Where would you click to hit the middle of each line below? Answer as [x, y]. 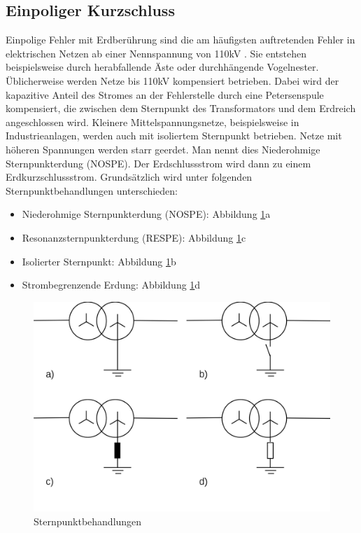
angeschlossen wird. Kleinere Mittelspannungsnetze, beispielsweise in [153, 122]
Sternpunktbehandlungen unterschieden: [92, 190]
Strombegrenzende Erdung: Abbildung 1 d [111, 285]
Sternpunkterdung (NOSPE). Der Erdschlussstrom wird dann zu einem [158, 163]
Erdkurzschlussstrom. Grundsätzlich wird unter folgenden [129, 177]
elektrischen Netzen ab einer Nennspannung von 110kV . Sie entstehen [156, 53]
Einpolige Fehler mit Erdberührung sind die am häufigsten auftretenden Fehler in [180, 40]
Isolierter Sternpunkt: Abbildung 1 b [99, 261]
